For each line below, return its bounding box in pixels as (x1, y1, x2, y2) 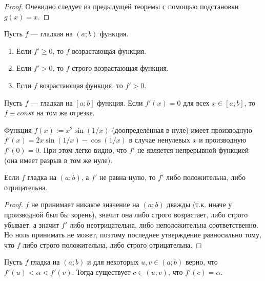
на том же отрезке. (36, 107, 95, 118)
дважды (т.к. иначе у (167, 199, 232, 210)
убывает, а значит (4, 219, 59, 230)
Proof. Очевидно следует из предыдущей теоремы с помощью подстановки (4, 1, 239, 11)
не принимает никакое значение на (31, 199, 139, 210)
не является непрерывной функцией (137, 144, 249, 155)
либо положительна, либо (166, 172, 246, 183)
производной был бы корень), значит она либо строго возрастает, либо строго (4, 209, 248, 219)
